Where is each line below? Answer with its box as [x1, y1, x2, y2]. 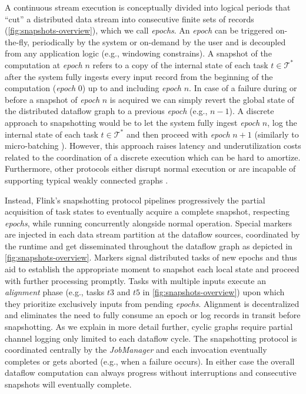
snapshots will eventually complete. [5, 378, 132, 390]
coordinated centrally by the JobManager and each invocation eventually [5, 343, 267, 356]
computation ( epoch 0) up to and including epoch [5, 82, 181, 94]
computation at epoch [5, 58, 82, 71]
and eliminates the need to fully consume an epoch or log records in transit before [5, 309, 301, 321]
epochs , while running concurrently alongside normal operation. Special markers [5, 216, 292, 229]
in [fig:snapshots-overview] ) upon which [142, 286, 285, 298]
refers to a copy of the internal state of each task [92, 58, 268, 71]
